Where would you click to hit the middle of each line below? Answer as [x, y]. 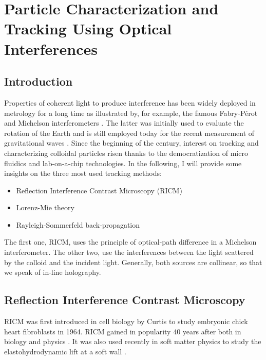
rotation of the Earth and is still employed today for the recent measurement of [129, 133]
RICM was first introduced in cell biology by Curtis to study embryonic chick [126, 321]
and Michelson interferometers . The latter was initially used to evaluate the [124, 123]
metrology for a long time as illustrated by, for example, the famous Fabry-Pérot [131, 113]
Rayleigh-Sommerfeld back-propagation [78, 224]
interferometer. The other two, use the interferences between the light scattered [129, 252]
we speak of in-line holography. [53, 272]
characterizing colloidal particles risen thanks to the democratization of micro [126, 153]
